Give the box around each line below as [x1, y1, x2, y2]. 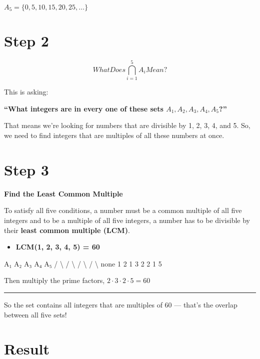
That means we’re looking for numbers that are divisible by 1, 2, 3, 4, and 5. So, [4, 120, 250, 130]
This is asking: [4, 86, 48, 97]
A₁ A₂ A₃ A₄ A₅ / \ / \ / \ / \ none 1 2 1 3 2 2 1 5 [4, 258, 162, 268]
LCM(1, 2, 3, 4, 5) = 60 [15, 241, 100, 252]
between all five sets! [4, 309, 67, 319]
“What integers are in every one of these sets [4, 103, 163, 113]
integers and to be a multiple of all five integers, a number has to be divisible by [4, 214, 250, 225]
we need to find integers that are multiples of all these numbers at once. [4, 130, 224, 140]
